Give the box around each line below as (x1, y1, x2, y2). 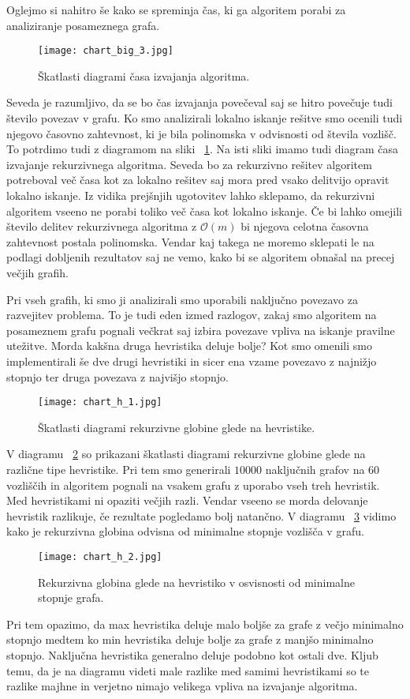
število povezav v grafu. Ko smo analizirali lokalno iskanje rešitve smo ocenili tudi (6, 110, 403, 126)
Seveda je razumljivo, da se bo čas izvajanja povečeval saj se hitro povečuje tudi (6, 94, 393, 111)
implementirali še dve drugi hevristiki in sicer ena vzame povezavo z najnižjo (6, 352, 377, 369)
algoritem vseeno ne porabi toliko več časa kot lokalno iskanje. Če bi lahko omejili (6, 202, 402, 219)
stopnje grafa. (38, 589, 104, 606)
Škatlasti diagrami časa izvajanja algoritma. (38, 67, 250, 84)
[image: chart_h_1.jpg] (38, 396, 162, 408)
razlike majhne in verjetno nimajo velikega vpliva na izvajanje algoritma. (6, 678, 358, 694)
